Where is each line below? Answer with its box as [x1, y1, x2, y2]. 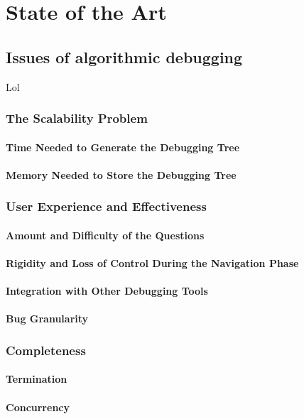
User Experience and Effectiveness [6, 197, 207, 215]
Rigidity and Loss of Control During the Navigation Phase [6, 256, 299, 271]
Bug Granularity [6, 311, 89, 326]
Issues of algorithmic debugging [6, 45, 243, 67]
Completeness [6, 341, 86, 359]
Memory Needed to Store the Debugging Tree [6, 167, 237, 182]
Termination [6, 371, 67, 386]
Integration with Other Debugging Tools [6, 283, 208, 298]
